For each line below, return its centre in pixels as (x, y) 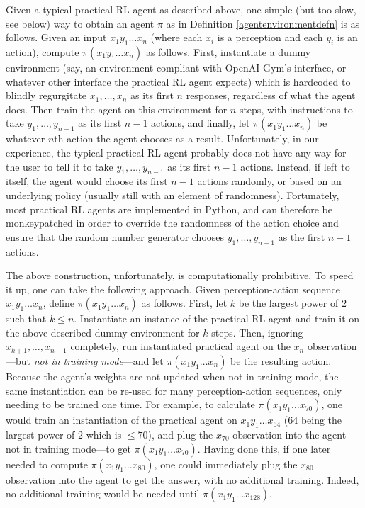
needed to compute (47, 464)
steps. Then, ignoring (257, 332)
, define (59, 303)
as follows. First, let (184, 303)
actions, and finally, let (201, 123)
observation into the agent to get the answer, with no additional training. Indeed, (182, 479)
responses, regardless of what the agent (271, 95)
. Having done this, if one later (264, 448)
